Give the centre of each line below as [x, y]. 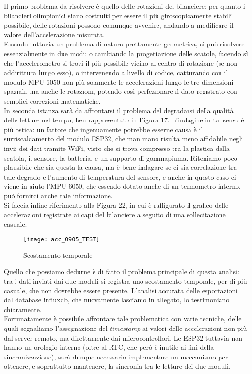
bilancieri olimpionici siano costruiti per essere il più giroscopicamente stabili [118, 15]
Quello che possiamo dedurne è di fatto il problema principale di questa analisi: [122, 271]
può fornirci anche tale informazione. [58, 195]
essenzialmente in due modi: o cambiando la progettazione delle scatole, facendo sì [126, 53]
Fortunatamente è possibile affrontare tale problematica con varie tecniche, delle [123, 319]
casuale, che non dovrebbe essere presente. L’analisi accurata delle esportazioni [121, 290]
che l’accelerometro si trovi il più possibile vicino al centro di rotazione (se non [121, 63]
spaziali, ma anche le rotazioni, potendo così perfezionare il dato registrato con [121, 91]
